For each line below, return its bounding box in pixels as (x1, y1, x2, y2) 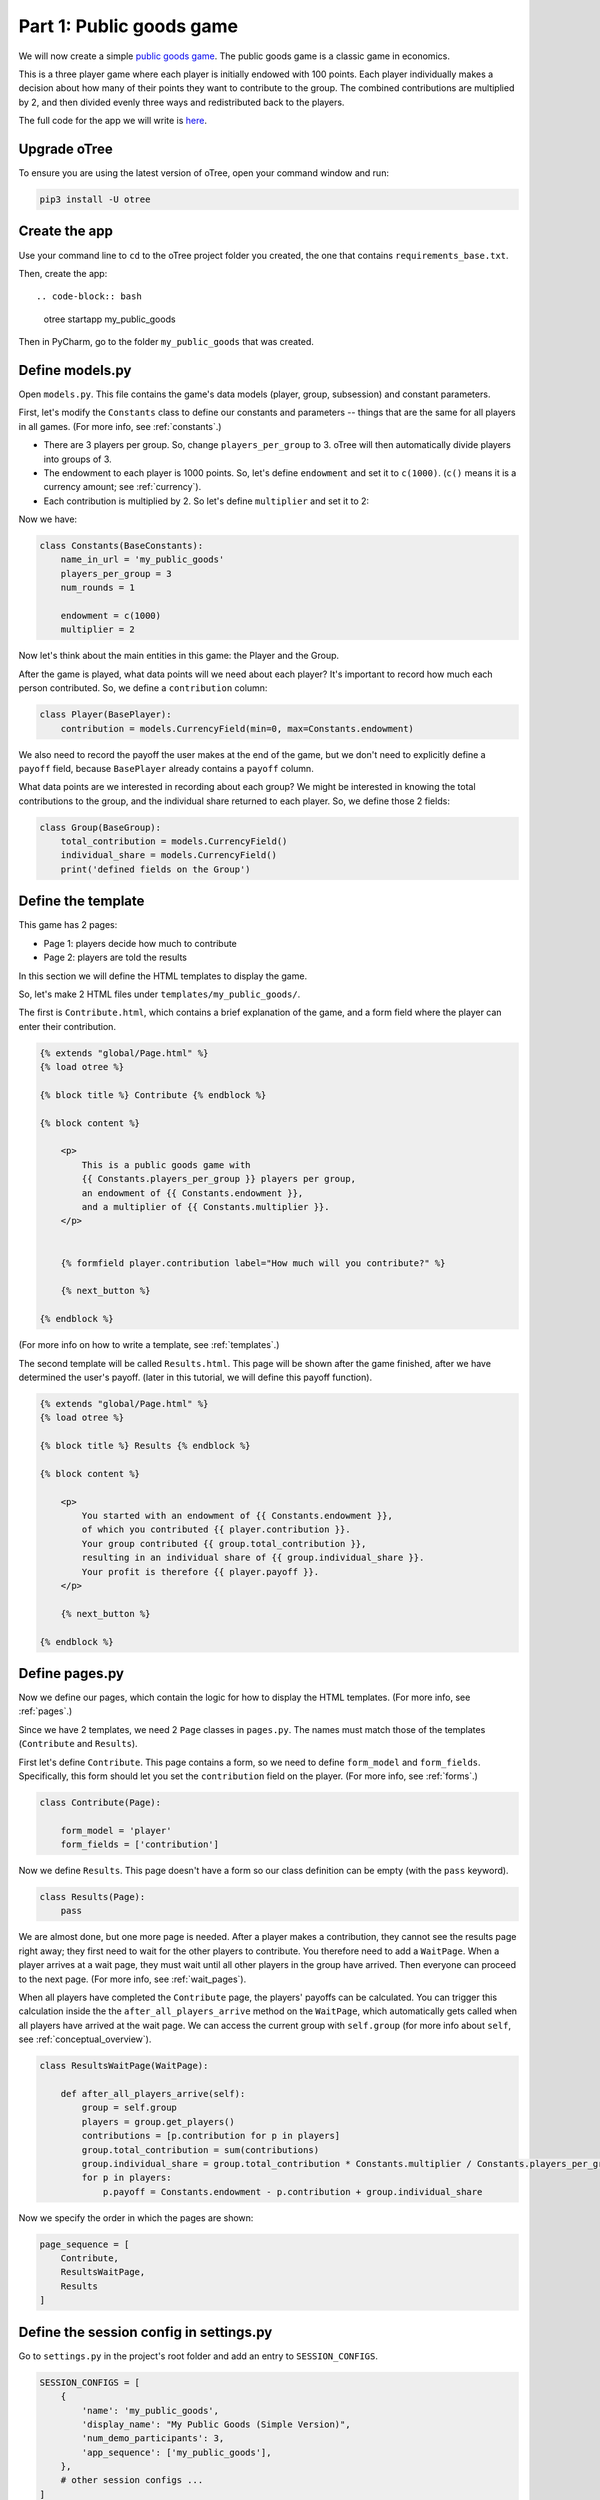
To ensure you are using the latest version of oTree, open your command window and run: (18, 167, 390, 179)
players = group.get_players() (81, 2116, 235, 2127)
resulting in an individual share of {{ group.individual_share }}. (81, 1552, 425, 1564)
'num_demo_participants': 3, (81, 2433, 225, 2444)
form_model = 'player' (60, 1825, 172, 1836)
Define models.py (18, 361, 132, 379)
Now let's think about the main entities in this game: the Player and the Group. (18, 650, 340, 662)
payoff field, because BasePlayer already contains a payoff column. (18, 762, 314, 774)
